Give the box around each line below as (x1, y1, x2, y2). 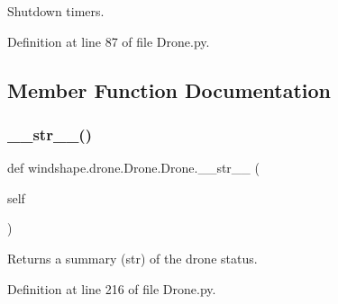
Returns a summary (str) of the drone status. (7, 248, 258, 267)
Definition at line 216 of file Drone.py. (7, 279, 216, 298)
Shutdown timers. (7, 2, 105, 20)
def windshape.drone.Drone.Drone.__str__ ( (7, 158, 260, 177)
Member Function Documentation (7, 76, 332, 103)
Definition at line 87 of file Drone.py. (7, 31, 210, 50)
